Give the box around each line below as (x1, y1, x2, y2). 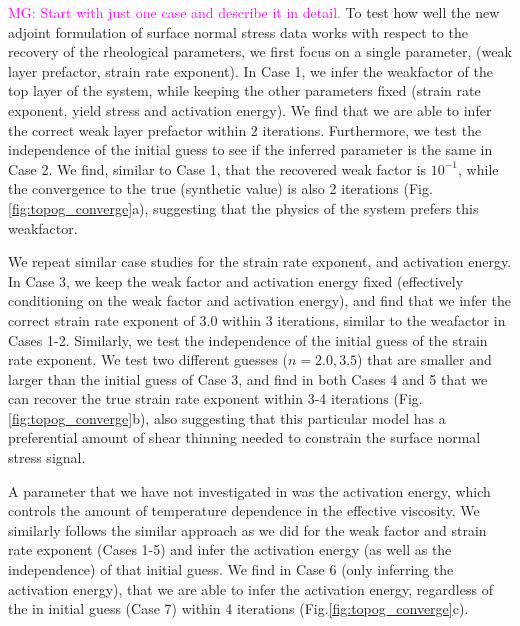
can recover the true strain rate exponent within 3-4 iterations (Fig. (8, 388, 423, 409)
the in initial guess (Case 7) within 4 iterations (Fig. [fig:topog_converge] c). (8, 598, 469, 619)
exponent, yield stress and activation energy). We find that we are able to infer (8, 99, 492, 120)
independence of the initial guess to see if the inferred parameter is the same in (8, 139, 493, 160)
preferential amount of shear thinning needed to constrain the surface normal (8, 427, 481, 448)
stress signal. (8, 447, 86, 468)
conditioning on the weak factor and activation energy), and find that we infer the (8, 290, 511, 311)
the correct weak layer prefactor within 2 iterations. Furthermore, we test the (8, 119, 482, 140)
